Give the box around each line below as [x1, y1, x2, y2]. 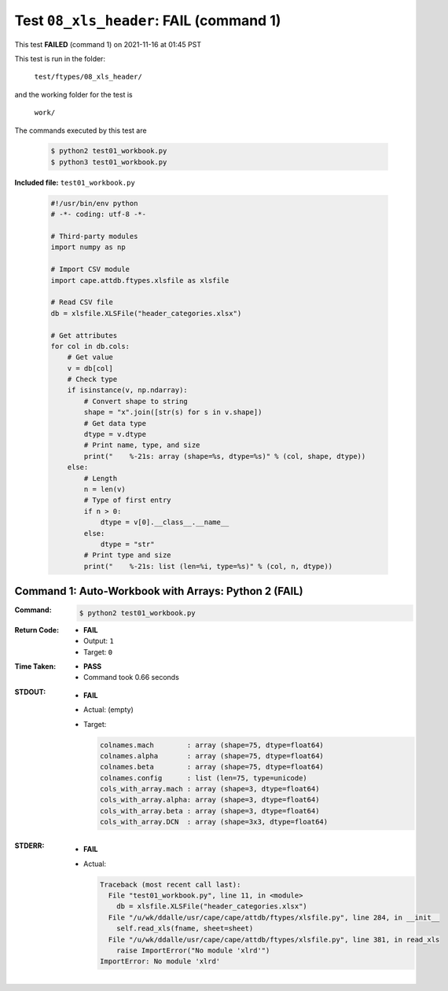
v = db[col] [67, 364, 114, 373]
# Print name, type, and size [83, 441, 200, 450]
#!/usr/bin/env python [50, 199, 138, 207]
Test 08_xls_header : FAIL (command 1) [14, 12, 281, 29]
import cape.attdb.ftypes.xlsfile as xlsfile [50, 276, 230, 284]
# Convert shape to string [83, 397, 188, 406]
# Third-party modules [50, 232, 138, 241]
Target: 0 [83, 647, 113, 656]
